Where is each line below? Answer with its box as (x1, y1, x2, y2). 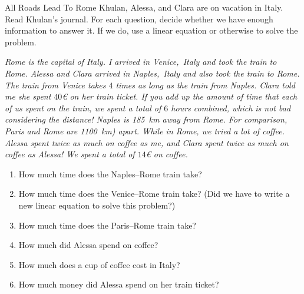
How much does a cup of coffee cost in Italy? (18, 258, 180, 270)
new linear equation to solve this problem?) (18, 199, 176, 211)
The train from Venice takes (5, 78, 106, 91)
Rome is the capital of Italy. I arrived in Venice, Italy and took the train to (5, 55, 277, 68)
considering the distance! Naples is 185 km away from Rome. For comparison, (5, 113, 288, 125)
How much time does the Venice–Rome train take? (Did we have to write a (18, 187, 290, 200)
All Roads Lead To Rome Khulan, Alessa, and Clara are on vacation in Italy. (5, 1, 283, 13)
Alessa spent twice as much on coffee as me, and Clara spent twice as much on (5, 136, 289, 148)
